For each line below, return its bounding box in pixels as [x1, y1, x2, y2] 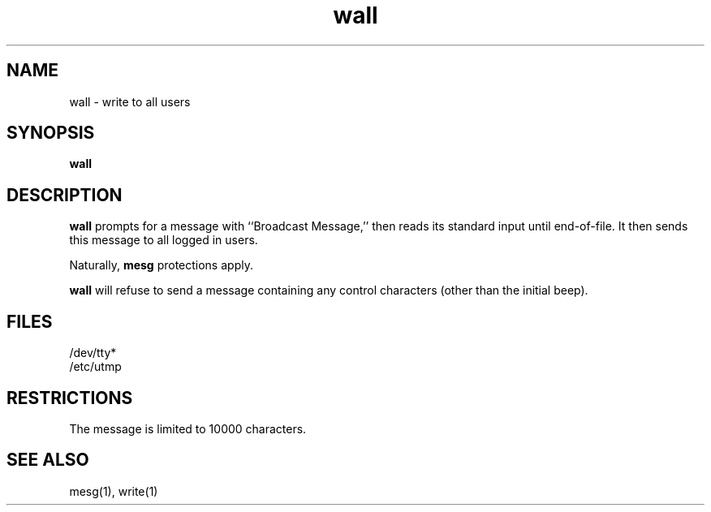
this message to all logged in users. [69, 233, 258, 247]
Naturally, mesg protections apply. [69, 258, 253, 273]
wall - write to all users [69, 94, 191, 109]
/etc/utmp [69, 359, 122, 374]
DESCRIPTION [6, 184, 123, 205]
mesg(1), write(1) [69, 484, 158, 498]
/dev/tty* [69, 346, 117, 360]
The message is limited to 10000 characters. [69, 421, 307, 436]
